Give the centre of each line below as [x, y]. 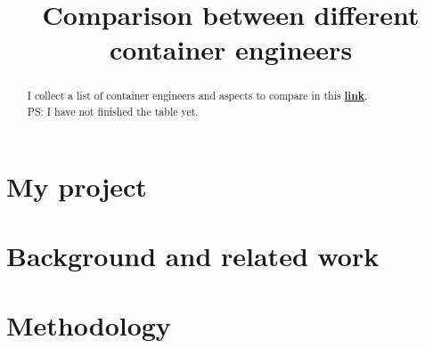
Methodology [89, 325]
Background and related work [193, 256]
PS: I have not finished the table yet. [113, 112]
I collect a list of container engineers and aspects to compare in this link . [197, 96]
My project [77, 186]
